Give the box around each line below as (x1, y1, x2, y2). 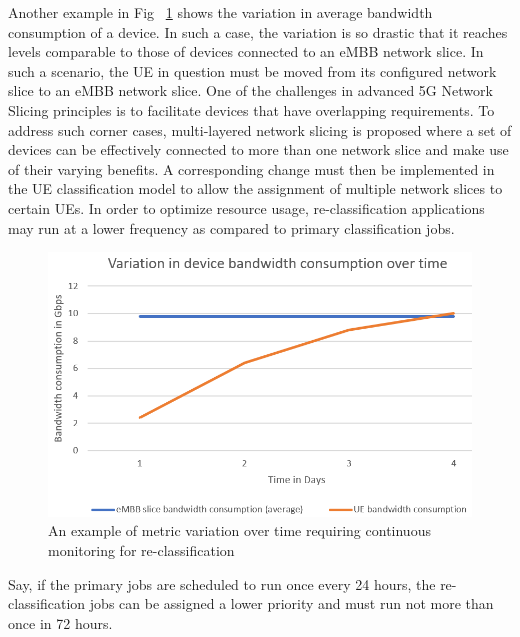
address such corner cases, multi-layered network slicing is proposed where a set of (8, 119, 512, 140)
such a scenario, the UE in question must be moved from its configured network (8, 60, 497, 81)
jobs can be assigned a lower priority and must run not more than (89, 593, 494, 614)
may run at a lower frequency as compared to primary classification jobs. (8, 217, 455, 238)
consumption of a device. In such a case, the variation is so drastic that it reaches (8, 21, 508, 42)
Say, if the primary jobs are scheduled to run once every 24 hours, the (8, 573, 436, 594)
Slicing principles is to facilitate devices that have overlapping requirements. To (8, 99, 495, 120)
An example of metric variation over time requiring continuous (48, 520, 431, 541)
